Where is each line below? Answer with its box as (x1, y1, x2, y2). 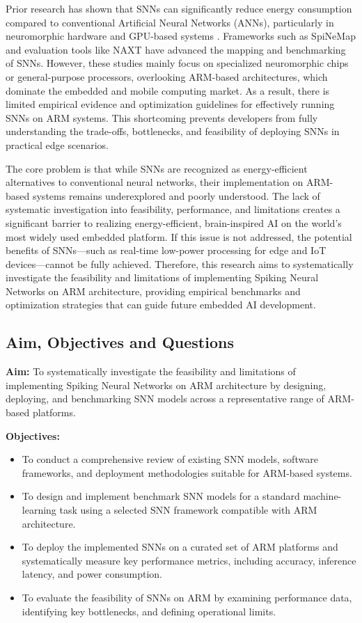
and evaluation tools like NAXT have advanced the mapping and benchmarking (6, 42, 346, 56)
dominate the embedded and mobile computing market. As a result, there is (6, 83, 330, 97)
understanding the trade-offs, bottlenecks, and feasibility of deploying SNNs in (6, 124, 340, 139)
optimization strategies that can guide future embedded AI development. (6, 297, 316, 312)
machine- (303, 489, 342, 503)
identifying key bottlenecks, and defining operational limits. (22, 604, 276, 618)
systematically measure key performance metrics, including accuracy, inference (22, 553, 356, 567)
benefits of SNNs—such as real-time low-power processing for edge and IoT (6, 243, 326, 258)
